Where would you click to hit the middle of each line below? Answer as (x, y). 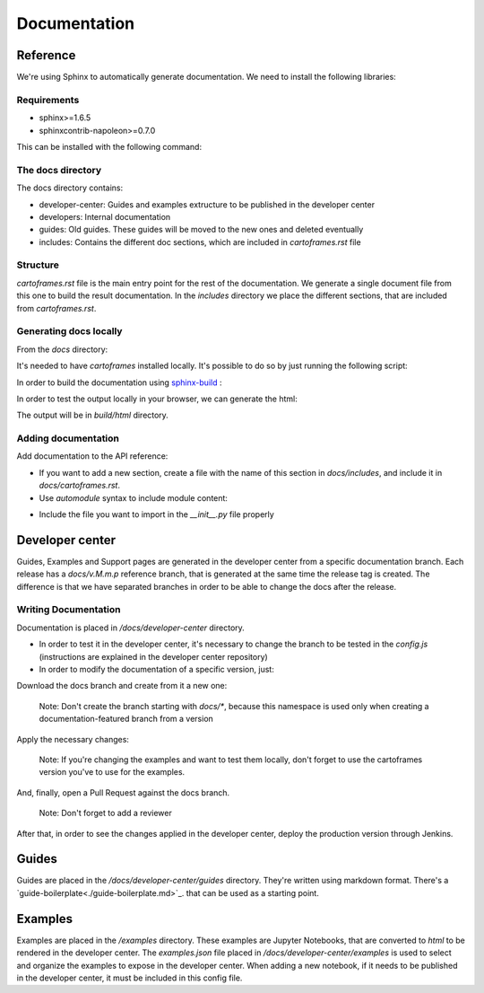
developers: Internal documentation (105, 216)
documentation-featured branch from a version (126, 719)
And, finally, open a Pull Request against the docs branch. (123, 792)
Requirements (48, 100)
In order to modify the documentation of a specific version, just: (157, 670)
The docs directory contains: (70, 188)
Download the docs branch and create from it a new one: (122, 686)
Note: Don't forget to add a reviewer (105, 813)
